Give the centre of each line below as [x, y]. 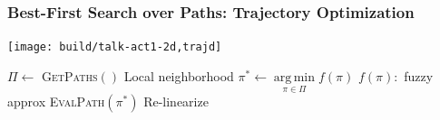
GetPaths [70, 75]
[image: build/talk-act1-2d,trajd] [115, 47]
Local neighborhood [179, 75]
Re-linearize [176, 102]
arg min [294, 77]
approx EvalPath [56, 102]
